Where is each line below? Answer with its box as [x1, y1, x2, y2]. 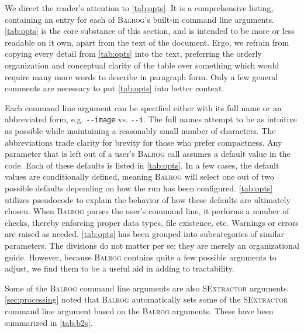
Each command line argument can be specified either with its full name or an [5, 101, 282, 114]
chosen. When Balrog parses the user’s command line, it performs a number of [5, 205, 289, 217]
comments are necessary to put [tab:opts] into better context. [5, 82, 224, 94]
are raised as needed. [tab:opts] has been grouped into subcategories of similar [5, 228, 284, 240]
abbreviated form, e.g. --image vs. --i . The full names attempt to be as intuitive [5, 113, 297, 125]
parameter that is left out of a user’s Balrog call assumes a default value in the [5, 147, 291, 160]
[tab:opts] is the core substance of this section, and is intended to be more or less [5, 25, 295, 37]
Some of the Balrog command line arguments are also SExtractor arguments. [5, 281, 289, 294]
